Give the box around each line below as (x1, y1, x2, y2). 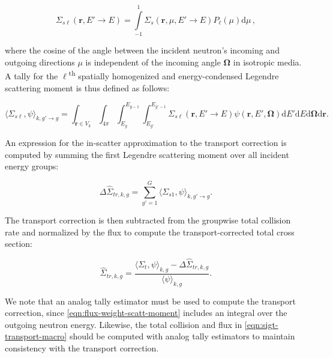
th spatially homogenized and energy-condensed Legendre (68, 68, 279, 82)
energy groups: (5, 160, 59, 172)
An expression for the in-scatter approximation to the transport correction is (5, 136, 287, 149)
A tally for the (5, 69, 58, 82)
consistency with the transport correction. (5, 342, 159, 354)
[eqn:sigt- (244, 318, 278, 330)
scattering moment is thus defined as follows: (5, 81, 170, 94)
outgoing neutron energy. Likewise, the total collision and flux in (5, 318, 242, 330)
